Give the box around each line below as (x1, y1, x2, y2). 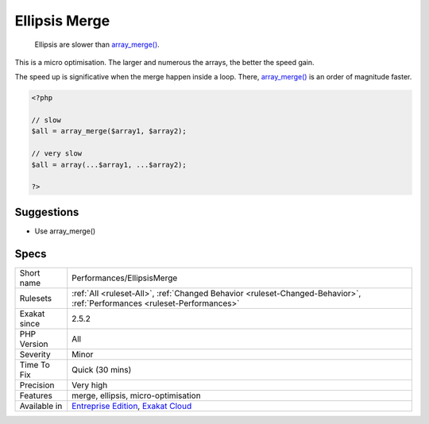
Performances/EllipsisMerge (71, 272, 178, 283)
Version (19, 338, 48, 349)
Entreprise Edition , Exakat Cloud (71, 400, 192, 411)
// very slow (31, 149, 83, 158)
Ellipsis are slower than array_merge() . (34, 40, 160, 49)
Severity (19, 349, 51, 360)
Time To (19, 359, 51, 370)
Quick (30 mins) (71, 364, 132, 375)
